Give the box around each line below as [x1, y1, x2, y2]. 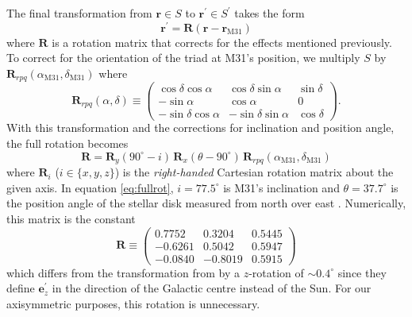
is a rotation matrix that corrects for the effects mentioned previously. [52, 33, 392, 50]
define [6, 280, 35, 296]
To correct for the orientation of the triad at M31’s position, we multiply [6, 49, 360, 66]
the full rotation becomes [6, 135, 129, 152]
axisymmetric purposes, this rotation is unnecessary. [6, 295, 260, 311]
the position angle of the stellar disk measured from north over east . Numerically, [6, 195, 406, 211]
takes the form [234, 5, 305, 21]
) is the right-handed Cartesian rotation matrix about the [114, 164, 394, 180]
